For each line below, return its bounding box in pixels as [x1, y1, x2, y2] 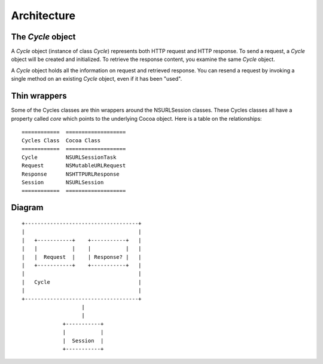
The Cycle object [11, 32, 76, 42]
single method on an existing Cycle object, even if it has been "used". [11, 75, 182, 82]
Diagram [11, 203, 44, 213]
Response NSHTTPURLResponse [22, 170, 120, 178]
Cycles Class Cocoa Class [22, 137, 101, 144]
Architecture [11, 9, 76, 22]
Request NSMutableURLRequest [22, 162, 126, 169]
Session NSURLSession [22, 179, 104, 186]
